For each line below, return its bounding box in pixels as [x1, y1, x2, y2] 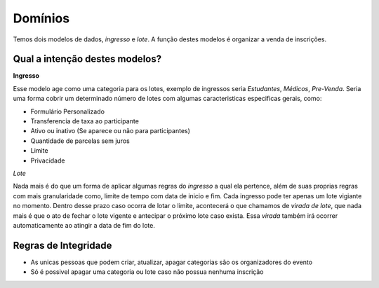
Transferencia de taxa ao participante [30, 117, 140, 125]
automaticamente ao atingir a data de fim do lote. [13, 221, 156, 229]
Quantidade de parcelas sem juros [30, 137, 130, 145]
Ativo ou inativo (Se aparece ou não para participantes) [30, 127, 191, 135]
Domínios [13, 11, 70, 26]
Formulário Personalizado [30, 107, 105, 116]
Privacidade [30, 156, 65, 165]
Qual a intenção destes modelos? [13, 53, 161, 65]
